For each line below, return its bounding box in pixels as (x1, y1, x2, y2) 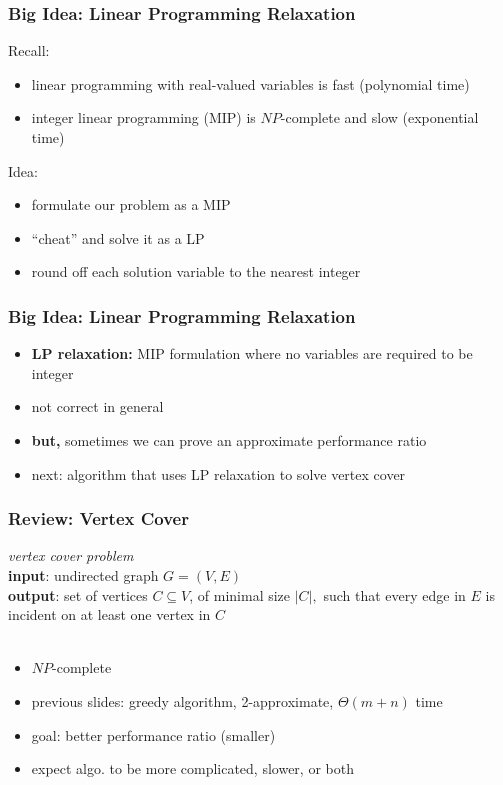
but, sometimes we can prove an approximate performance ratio (31, 429, 427, 450)
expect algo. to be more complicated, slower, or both (31, 758, 354, 779)
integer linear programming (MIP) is (31, 107, 256, 128)
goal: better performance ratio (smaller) (31, 724, 276, 745)
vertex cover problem (8, 545, 134, 566)
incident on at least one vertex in (8, 604, 211, 625)
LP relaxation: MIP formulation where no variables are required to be (31, 343, 473, 364)
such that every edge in (323, 584, 466, 605)
